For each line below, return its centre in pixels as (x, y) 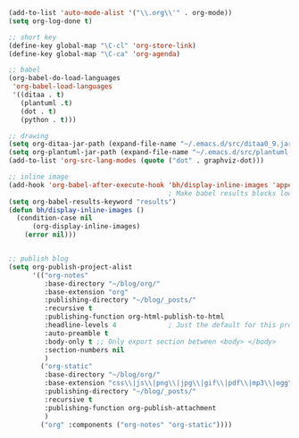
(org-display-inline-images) (86, 227)
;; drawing (29, 136)
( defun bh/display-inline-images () (76, 210)
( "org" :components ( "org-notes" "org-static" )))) (137, 425)
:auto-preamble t (76, 333)
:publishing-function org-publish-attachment (130, 408)
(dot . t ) (38, 112)
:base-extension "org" (86, 292)
